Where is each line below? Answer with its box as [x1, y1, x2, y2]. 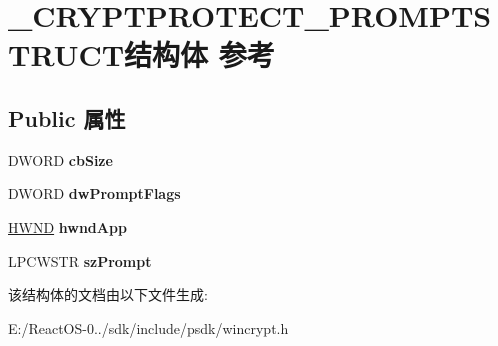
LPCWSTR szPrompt [8, 250, 152, 271]
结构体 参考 [124, 34, 275, 75]
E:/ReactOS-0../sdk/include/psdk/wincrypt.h [8, 317, 289, 338]
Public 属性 [8, 102, 126, 133]
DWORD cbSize [8, 149, 113, 170]
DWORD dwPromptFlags [8, 183, 181, 204]
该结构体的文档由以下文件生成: [8, 284, 208, 305]
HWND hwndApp [8, 216, 127, 237]
